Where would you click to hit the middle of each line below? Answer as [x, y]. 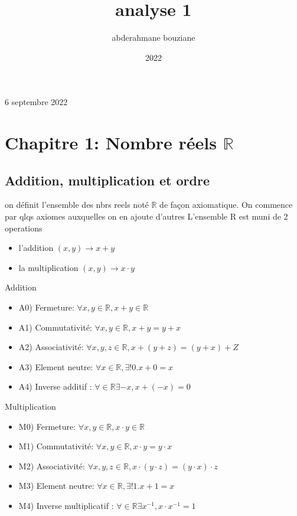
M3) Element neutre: [56, 486]
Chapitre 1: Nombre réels [111, 143]
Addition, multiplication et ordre [107, 180]
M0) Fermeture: [47, 426]
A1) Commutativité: [55, 327]
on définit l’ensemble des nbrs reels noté [77, 205]
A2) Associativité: [51, 347]
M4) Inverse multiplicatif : [66, 505]
